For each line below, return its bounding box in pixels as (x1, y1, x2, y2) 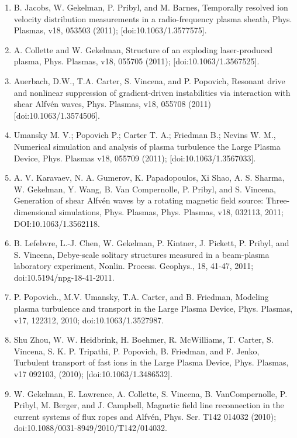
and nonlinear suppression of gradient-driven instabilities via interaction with (13, 86, 291, 98)
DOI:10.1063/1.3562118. (13, 217, 101, 229)
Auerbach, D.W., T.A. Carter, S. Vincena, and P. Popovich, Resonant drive (13, 74, 285, 87)
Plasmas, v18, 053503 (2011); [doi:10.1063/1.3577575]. (13, 24, 207, 36)
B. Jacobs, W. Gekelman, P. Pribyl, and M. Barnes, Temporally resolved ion (13, 1, 288, 13)
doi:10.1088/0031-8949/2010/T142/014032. (13, 422, 167, 434)
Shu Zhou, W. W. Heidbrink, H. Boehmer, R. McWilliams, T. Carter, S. (13, 333, 274, 346)
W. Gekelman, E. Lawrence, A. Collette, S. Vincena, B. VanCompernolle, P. (13, 387, 288, 399)
